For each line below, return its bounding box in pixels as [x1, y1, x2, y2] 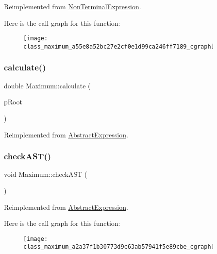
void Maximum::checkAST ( [4, 169, 87, 179]
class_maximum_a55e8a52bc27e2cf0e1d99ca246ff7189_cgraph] [23, 43, 215, 50]
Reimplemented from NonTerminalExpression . [4, 1, 141, 11]
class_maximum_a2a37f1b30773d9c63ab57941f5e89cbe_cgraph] [23, 243, 215, 251]
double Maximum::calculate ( [4, 80, 91, 90]
